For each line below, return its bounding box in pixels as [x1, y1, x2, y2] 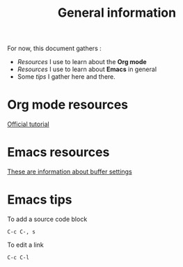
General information [58, 5, 176, 21]
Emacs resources [7, 144, 110, 160]
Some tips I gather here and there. [17, 73, 116, 81]
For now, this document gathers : [7, 44, 102, 53]
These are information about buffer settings [7, 167, 132, 176]
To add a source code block [7, 215, 88, 223]
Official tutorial [7, 120, 50, 128]
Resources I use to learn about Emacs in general [17, 65, 157, 74]
